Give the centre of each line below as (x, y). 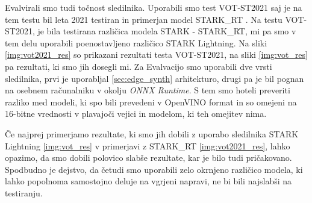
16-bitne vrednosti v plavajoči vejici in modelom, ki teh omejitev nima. (136, 114)
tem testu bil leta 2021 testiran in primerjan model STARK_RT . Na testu (144, 19)
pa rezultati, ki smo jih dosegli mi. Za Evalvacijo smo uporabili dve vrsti (139, 66)
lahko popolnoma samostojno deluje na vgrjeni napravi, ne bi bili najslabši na (148, 181)
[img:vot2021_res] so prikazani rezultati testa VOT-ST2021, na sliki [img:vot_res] (156, 55)
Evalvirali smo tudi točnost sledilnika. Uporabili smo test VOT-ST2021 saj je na (154, 7)
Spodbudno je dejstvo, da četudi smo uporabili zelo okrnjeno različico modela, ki (154, 169)
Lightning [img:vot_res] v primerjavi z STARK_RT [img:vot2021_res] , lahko (148, 145)
